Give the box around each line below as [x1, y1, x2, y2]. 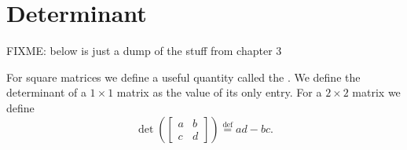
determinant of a [6, 84, 86, 101]
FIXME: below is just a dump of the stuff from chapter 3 [6, 42, 282, 59]
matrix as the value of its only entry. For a [116, 84, 322, 101]
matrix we [352, 84, 401, 101]
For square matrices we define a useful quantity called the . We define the [6, 68, 361, 85]
